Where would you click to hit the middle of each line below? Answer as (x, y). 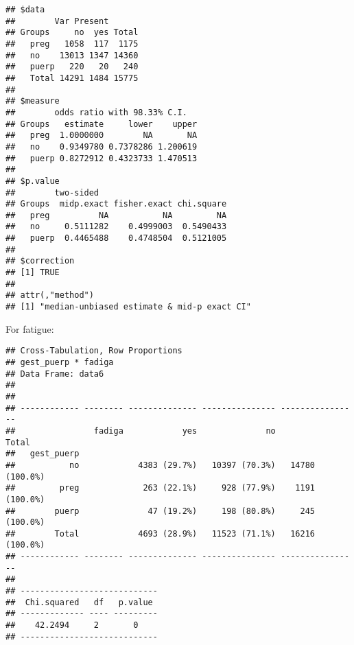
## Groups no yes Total (72, 33)
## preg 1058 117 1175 (72, 44)
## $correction (40, 261)
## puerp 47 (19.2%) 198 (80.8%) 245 (161, 511)
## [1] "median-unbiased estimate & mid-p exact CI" (128, 307)
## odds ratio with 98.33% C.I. (96, 112)
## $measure (33, 101)
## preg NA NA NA (116, 215)
